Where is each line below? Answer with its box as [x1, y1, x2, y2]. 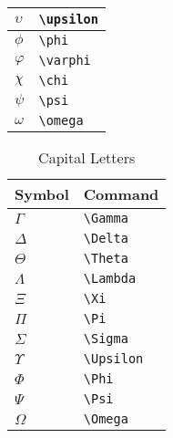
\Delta [83, 231, 128, 245]
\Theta [83, 251, 128, 266]
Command [83, 183, 159, 204]
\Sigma [83, 331, 128, 346]
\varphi [38, 53, 91, 68]
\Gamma [83, 211, 128, 225]
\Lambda [83, 271, 137, 286]
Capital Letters [38, 147, 136, 168]
